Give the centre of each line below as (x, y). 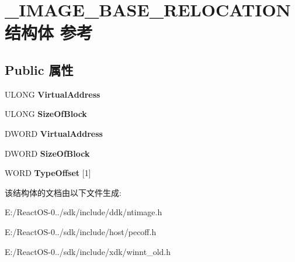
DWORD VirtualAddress (54, 133)
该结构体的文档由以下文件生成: (63, 192)
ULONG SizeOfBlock (46, 114)
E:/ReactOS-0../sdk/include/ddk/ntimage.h (84, 212)
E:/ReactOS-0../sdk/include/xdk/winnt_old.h (88, 251)
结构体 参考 (49, 32)
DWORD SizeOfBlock (47, 153)
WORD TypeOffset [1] (48, 173)
